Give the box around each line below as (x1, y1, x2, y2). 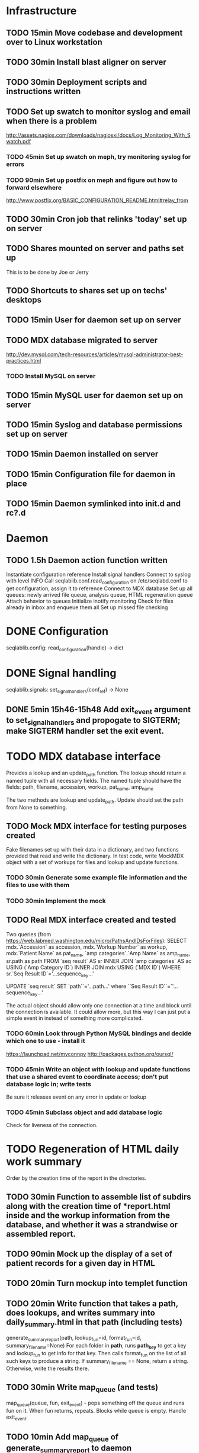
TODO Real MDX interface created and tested (6, 915, 176, 925)
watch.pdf (6, 138, 31, 145)
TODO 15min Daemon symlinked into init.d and (6, 499, 181, 509)
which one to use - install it (6, 1037, 85, 1045)
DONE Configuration (6, 625, 108, 638)
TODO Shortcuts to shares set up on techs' (6, 286, 168, 296)
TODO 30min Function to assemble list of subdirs (6, 1192, 191, 1202)
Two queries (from (6, 930, 52, 937)
